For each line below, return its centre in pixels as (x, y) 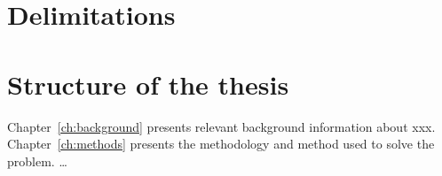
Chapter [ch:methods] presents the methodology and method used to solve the (221, 144)
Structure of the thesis (148, 84)
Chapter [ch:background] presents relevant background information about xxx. (221, 126)
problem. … (37, 161)
